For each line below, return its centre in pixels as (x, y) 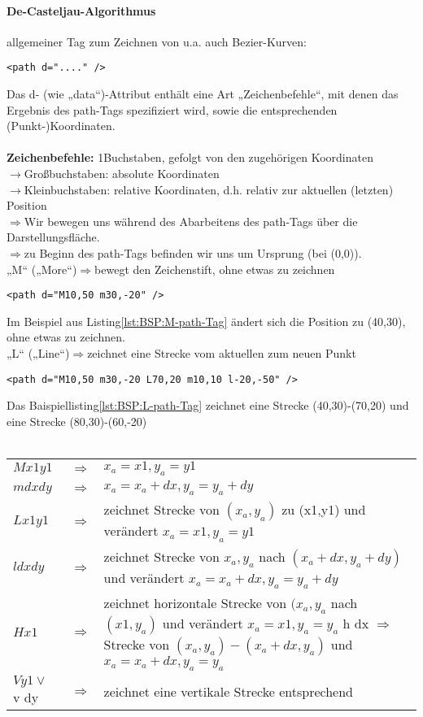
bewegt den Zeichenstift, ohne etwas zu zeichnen (215, 269)
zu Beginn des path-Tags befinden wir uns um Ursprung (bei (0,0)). (193, 252)
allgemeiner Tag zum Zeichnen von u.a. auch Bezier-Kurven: (157, 41)
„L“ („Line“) (38, 353)
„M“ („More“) (42, 269)
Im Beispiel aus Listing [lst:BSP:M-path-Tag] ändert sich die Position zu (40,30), (206, 321)
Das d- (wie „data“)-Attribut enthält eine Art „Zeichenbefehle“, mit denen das (203, 94)
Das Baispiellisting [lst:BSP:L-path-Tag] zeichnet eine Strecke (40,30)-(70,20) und (208, 405)
